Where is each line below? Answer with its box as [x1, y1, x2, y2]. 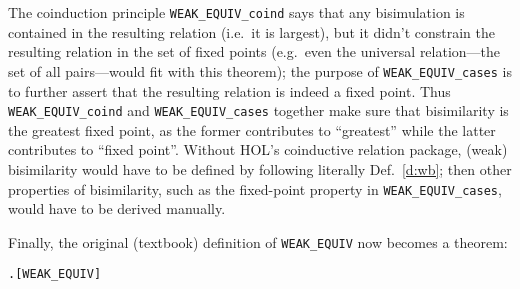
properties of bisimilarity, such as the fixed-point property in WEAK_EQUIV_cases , [8, 178, 502, 199]
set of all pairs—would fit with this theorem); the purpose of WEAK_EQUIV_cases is [8, 60, 512, 81]
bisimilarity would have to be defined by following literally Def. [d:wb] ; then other [8, 158, 512, 179]
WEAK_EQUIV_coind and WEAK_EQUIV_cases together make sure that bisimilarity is [8, 100, 509, 121]
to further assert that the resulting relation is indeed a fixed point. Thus [8, 80, 451, 101]
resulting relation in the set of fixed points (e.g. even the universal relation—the [8, 41, 501, 62]
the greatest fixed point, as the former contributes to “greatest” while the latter [8, 119, 496, 140]
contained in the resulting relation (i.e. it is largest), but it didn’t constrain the [8, 21, 496, 42]
